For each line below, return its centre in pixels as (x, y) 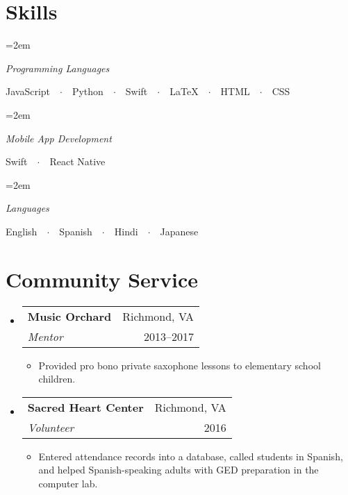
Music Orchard (69, 316)
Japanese (179, 231)
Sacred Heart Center (85, 407)
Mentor (45, 336)
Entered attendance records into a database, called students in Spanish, (191, 456)
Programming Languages (58, 68)
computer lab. (68, 483)
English (22, 231)
